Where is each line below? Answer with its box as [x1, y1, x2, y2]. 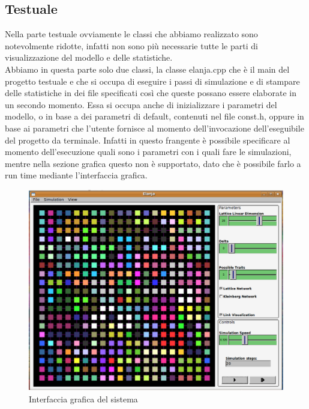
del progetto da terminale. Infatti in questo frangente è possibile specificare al [5, 133, 290, 146]
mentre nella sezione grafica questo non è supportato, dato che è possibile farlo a [5, 157, 301, 169]
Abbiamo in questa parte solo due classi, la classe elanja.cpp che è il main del [5, 62, 290, 75]
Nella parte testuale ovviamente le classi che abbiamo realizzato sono [5, 28, 258, 40]
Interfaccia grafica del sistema [29, 392, 138, 405]
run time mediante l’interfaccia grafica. [5, 169, 148, 181]
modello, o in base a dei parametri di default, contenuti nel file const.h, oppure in [5, 110, 304, 123]
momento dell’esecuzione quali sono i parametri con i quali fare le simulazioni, [5, 145, 292, 158]
